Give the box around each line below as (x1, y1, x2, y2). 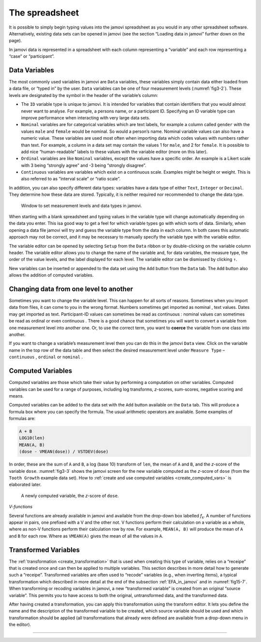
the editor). (9, 622, 31, 627)
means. (9, 393, 24, 399)
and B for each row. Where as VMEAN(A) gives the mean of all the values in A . (9, 533, 163, 539)
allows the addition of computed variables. (9, 272, 94, 278)
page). (9, 38, 22, 44)
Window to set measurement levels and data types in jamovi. (21, 203, 142, 209)
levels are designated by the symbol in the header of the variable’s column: (9, 92, 159, 98)
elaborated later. (9, 481, 42, 487)
